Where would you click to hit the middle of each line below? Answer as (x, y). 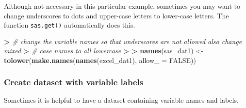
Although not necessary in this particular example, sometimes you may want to (122, 6)
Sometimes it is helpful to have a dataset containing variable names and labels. (121, 100)
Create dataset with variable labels (74, 82)
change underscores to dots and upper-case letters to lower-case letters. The (116, 15)
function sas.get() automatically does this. (70, 25)
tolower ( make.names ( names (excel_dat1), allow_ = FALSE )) (100, 60)
